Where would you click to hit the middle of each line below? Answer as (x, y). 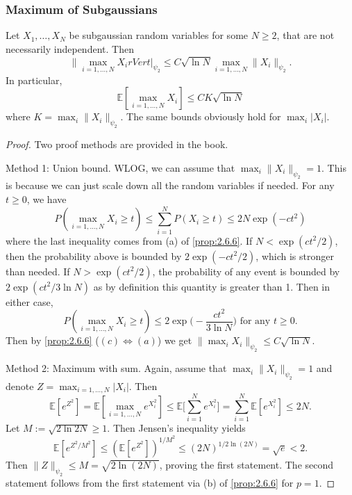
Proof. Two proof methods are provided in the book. (117, 144)
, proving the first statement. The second (246, 465)
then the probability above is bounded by (94, 255)
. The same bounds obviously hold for (201, 116)
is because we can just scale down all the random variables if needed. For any (170, 185)
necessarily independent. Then (70, 48)
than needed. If (38, 271)
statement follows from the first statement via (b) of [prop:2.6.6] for (150, 482)
